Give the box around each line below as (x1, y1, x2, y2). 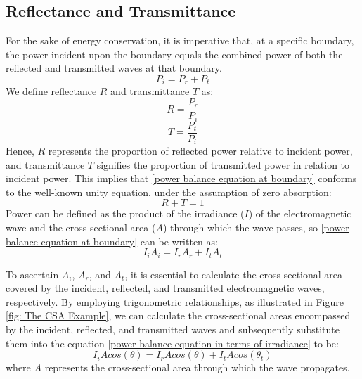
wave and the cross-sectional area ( (6, 220, 156, 235)
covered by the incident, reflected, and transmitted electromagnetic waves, (6, 281, 325, 295)
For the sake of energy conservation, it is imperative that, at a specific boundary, (6, 33, 354, 48)
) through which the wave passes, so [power (162, 220, 349, 235)
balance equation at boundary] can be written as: (6, 233, 218, 248)
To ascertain (6, 266, 59, 281)
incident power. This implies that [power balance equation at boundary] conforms (6, 171, 357, 186)
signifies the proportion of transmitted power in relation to (96, 157, 350, 172)
